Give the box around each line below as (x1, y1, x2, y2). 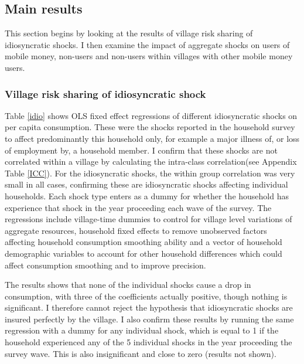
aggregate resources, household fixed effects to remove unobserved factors (5, 224, 267, 236)
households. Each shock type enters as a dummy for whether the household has (5, 189, 289, 202)
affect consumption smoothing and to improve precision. (5, 258, 206, 271)
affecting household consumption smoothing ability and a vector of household (5, 236, 282, 248)
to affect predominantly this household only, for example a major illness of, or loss (5, 132, 300, 144)
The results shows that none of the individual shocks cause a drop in (5, 278, 251, 291)
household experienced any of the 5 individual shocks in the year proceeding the (5, 336, 292, 348)
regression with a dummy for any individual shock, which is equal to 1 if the (5, 324, 279, 336)
